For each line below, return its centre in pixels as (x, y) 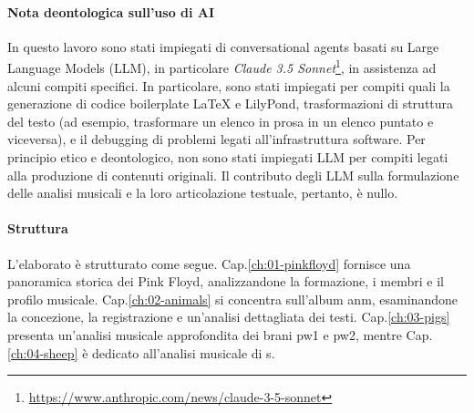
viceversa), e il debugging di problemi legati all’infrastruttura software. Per (216, 139)
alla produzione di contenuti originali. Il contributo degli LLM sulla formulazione (233, 175)
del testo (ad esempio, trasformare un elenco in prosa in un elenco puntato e (221, 121)
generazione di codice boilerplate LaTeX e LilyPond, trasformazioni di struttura (231, 103)
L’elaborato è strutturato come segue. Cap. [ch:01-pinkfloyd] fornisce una (209, 263)
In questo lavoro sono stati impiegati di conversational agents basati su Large (223, 46)
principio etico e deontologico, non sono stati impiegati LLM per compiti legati (228, 157)
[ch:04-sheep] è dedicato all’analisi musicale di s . (141, 352)
